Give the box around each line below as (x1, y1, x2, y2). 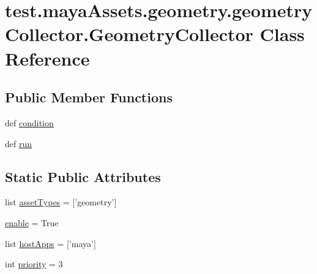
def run (5, 137, 32, 150)
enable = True (5, 216, 59, 229)
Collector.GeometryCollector (5, 21, 253, 47)
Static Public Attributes (5, 167, 161, 186)
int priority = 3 (5, 257, 63, 270)
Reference (5, 45, 90, 70)
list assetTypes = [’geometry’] (5, 196, 117, 208)
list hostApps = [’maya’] (5, 237, 96, 249)
